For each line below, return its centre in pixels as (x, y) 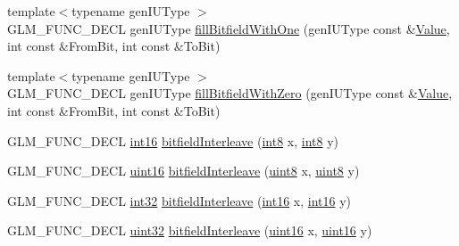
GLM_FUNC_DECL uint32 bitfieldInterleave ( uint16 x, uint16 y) (190, 230)
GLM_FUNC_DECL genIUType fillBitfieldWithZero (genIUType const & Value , (230, 93)
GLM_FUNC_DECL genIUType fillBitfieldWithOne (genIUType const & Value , (229, 28)
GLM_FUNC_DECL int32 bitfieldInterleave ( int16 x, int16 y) (179, 200)
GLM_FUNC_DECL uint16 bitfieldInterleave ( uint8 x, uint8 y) (184, 171)
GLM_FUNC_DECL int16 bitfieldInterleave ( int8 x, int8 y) (173, 140)
